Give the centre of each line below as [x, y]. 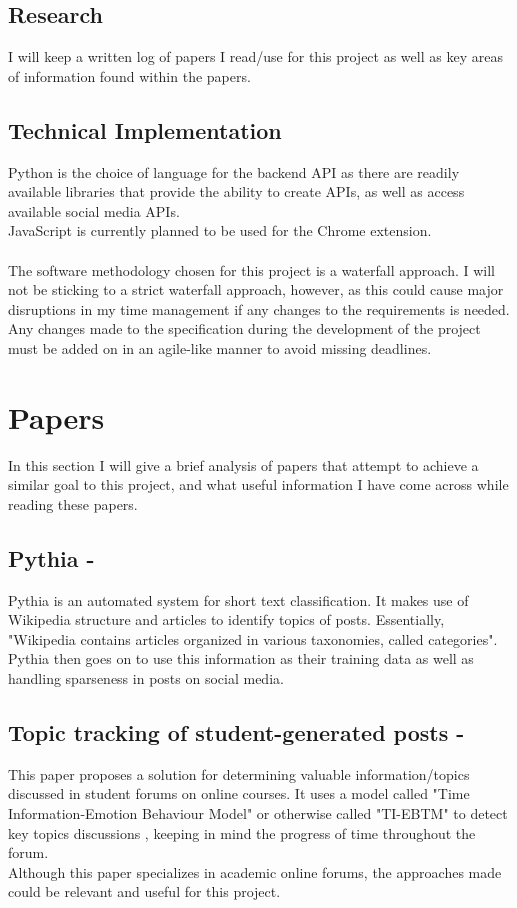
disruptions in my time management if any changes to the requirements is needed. [259, 308]
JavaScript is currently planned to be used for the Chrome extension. [220, 230]
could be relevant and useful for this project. [144, 891]
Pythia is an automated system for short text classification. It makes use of [238, 599]
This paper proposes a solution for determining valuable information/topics [239, 773]
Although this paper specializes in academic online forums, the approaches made [255, 871]
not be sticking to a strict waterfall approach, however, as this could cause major [256, 289]
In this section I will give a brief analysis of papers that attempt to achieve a [243, 464]
